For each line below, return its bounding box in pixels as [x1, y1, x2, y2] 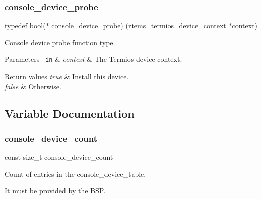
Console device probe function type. [5, 37, 115, 47]
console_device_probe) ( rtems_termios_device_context [51, 20, 226, 31]
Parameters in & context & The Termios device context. [5, 54, 182, 64]
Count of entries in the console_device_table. [5, 168, 146, 179]
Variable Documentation [5, 105, 135, 121]
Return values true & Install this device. [5, 71, 129, 82]
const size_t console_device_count [5, 152, 113, 162]
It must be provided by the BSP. [5, 185, 106, 196]
